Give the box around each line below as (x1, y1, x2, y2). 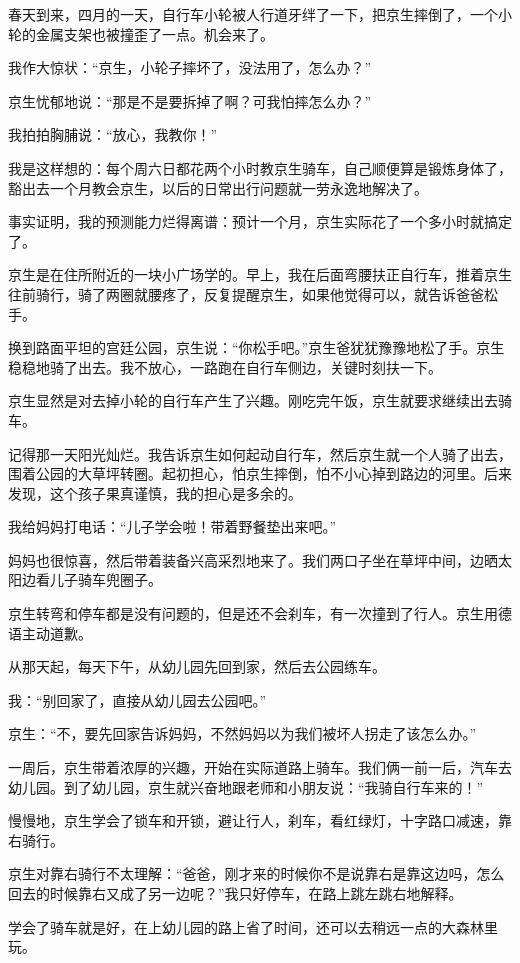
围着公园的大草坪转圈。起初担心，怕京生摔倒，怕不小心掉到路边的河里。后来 (8, 463, 512, 484)
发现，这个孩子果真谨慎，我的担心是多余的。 (8, 482, 302, 503)
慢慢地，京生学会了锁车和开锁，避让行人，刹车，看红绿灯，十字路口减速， (8, 810, 498, 831)
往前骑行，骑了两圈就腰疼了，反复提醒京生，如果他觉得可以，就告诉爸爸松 (8, 283, 498, 304)
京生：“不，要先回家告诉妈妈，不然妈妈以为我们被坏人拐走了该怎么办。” (8, 723, 477, 744)
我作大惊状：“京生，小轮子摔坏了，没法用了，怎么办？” (8, 57, 372, 78)
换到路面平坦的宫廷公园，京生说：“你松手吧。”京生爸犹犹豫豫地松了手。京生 (8, 337, 505, 358)
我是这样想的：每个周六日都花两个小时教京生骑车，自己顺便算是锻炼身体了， (8, 157, 512, 178)
